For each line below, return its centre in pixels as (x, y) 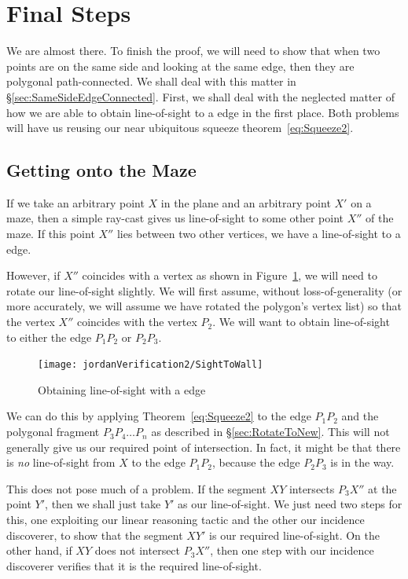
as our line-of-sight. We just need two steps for (290, 504)
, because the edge (256, 462)
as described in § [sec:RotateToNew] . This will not (270, 432)
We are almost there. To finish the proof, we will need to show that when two (193, 51)
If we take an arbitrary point (75, 202)
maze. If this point (51, 234)
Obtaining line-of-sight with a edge (122, 389)
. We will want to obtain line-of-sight (301, 322)
